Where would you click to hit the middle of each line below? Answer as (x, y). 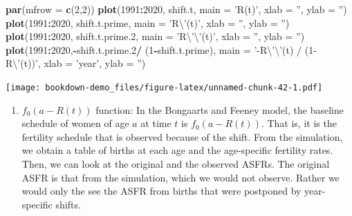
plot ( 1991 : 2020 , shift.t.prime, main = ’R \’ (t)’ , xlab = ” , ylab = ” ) (148, 22)
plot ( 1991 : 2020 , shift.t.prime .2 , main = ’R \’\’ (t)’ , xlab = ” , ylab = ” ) (155, 36)
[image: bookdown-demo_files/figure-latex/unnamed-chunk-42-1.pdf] (164, 87)
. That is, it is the (299, 123)
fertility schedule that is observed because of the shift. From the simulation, (182, 136)
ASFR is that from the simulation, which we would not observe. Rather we (180, 177)
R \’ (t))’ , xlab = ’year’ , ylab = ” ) (76, 63)
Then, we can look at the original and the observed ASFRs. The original (176, 164)
